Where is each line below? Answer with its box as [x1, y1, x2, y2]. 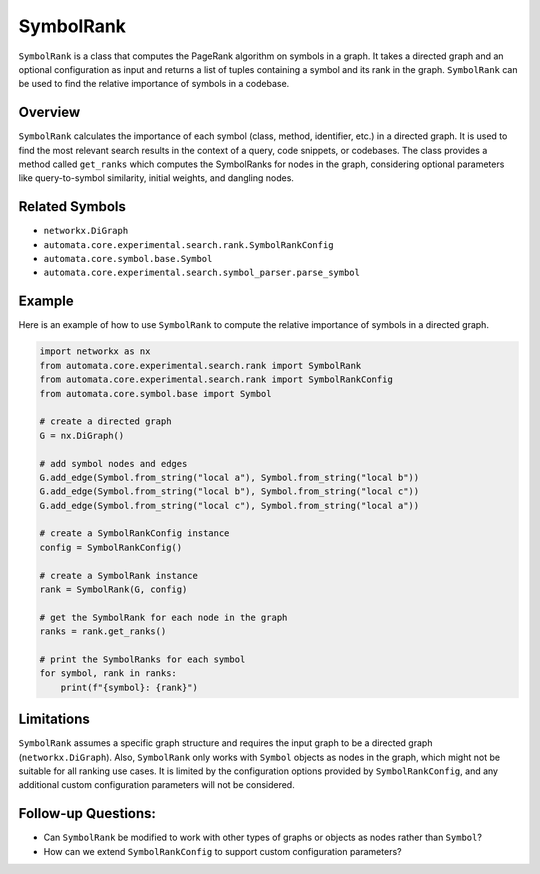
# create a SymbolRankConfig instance [39, 528, 230, 539]
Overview [18, 104, 81, 121]
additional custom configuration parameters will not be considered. [18, 779, 295, 791]
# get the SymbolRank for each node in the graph [39, 611, 288, 623]
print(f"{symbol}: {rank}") [60, 681, 199, 693]
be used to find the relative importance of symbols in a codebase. [18, 78, 290, 90]
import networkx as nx [39, 346, 151, 357]
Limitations [18, 711, 90, 728]
